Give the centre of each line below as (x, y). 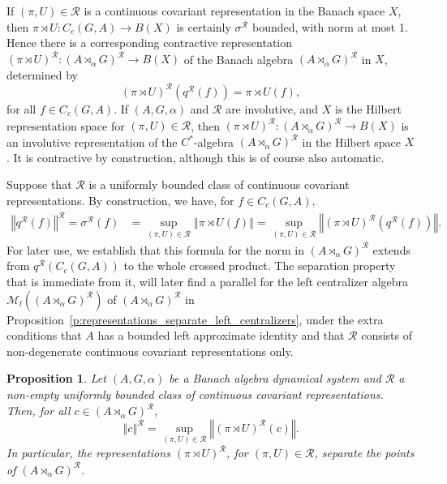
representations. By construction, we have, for (120, 200)
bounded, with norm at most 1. (330, 26)
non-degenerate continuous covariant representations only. (150, 351)
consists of (387, 335)
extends (391, 249)
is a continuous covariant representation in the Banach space (234, 11)
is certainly (204, 26)
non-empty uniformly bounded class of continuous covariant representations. (195, 394)
